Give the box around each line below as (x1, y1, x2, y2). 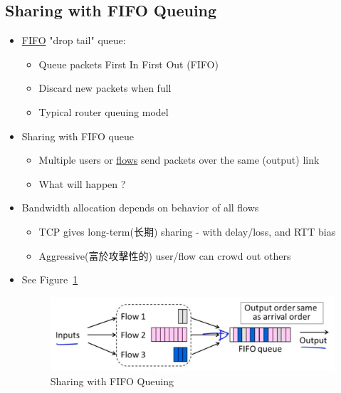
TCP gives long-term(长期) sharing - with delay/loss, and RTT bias (38, 224, 336, 239)
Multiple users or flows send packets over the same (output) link (38, 152, 320, 167)
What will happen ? (38, 176, 126, 191)
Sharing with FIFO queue (21, 128, 134, 143)
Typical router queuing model (38, 104, 169, 119)
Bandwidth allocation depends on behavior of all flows (21, 200, 259, 215)
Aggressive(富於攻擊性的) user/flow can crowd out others (38, 248, 291, 263)
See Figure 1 (21, 272, 78, 287)
